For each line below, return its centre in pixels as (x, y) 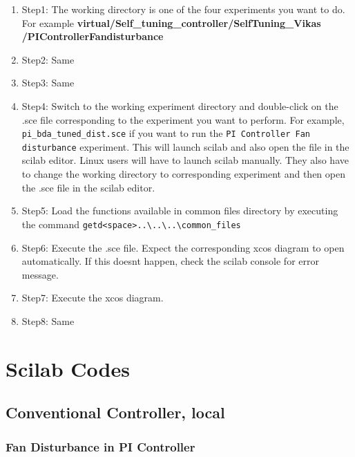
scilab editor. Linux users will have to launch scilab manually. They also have (185, 160)
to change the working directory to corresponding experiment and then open (183, 174)
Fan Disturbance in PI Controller (100, 446)
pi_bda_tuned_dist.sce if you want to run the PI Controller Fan (166, 133)
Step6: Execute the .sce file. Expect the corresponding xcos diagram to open (183, 247)
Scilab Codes (68, 368)
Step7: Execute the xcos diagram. (93, 298)
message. (40, 274)
